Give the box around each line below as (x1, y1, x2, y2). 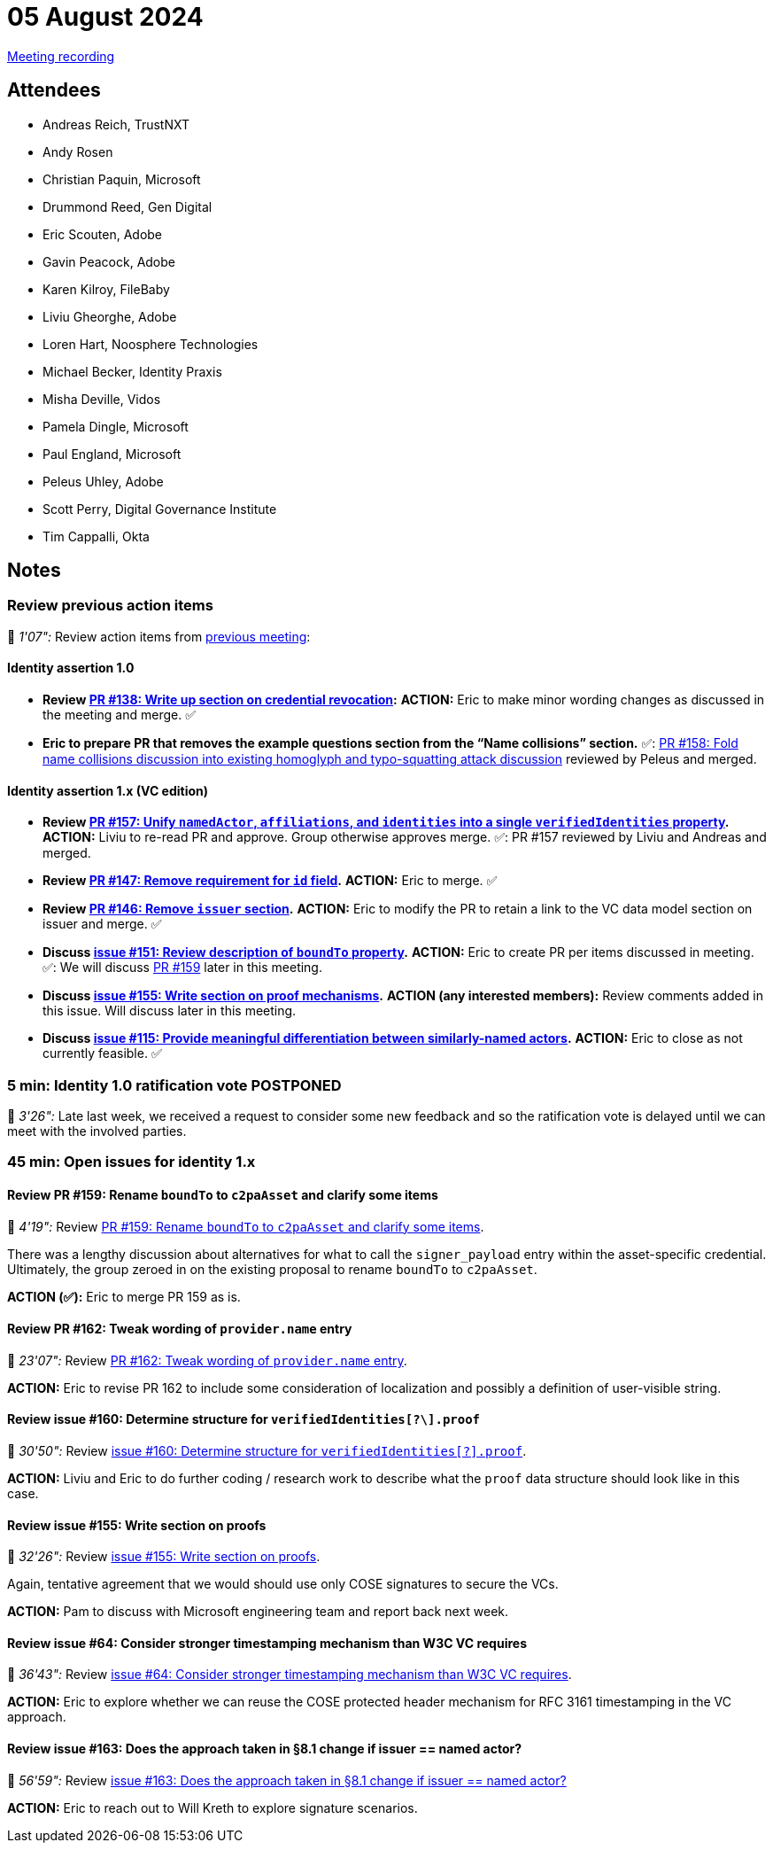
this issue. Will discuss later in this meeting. (43, 1003, 297, 1019)
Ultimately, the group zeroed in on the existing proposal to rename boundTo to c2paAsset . (7, 1261, 537, 1277)
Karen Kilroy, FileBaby (43, 281, 170, 297)
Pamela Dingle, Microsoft (43, 418, 189, 434)
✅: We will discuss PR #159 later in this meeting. (43, 960, 322, 976)
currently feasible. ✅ (43, 1045, 162, 1061)
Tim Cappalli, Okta (43, 528, 150, 544)
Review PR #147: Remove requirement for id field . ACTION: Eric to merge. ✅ (43, 873, 498, 889)
